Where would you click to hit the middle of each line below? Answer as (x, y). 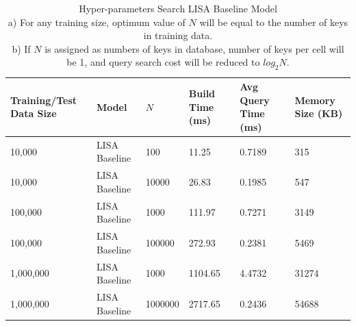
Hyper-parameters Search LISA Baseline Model (178, 8)
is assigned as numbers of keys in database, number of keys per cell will (194, 48)
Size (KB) (319, 113)
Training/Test (44, 100)
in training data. (178, 35)
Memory (315, 100)
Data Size (34, 113)
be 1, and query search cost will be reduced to (163, 62)
